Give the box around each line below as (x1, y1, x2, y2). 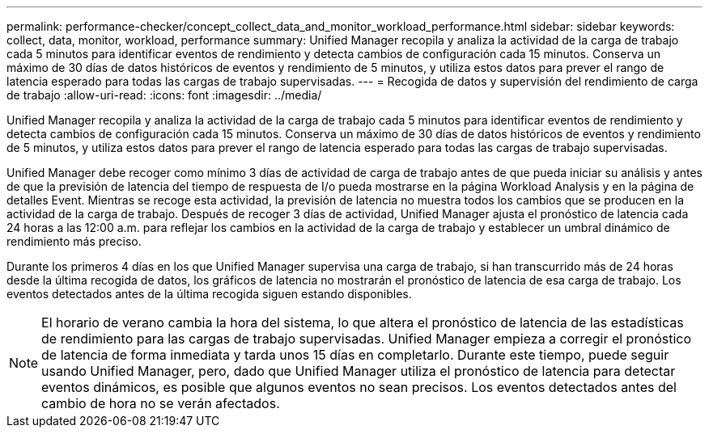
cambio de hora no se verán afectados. (41, 395, 280, 411)
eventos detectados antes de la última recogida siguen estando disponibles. (6, 287, 412, 301)
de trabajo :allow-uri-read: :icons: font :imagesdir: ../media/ (6, 88, 322, 102)
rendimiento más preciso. (6, 234, 142, 248)
